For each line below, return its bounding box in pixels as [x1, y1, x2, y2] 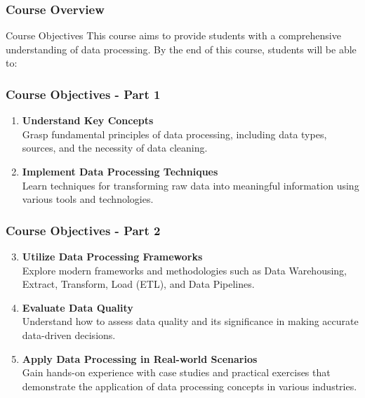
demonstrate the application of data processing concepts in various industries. [22, 378, 357, 393]
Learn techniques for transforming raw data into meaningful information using [22, 178, 359, 192]
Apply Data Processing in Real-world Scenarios [22, 351, 258, 366]
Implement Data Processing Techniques [22, 164, 218, 178]
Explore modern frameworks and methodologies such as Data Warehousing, [22, 263, 347, 277]
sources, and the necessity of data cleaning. [22, 140, 208, 155]
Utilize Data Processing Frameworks [22, 249, 203, 263]
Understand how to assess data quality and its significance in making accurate [22, 314, 359, 329]
